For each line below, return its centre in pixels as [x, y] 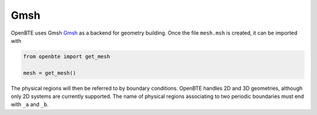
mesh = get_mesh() [50, 73]
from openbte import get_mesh [67, 56]
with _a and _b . [30, 104]
